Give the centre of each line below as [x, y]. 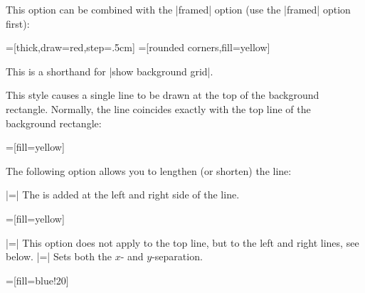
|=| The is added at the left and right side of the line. [123, 195]
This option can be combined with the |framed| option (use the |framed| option [178, 9]
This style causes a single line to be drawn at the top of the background [163, 95]
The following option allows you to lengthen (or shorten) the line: [149, 170]
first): [18, 23]
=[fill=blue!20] [37, 280]
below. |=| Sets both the [59, 256]
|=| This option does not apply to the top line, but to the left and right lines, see [182, 242]
